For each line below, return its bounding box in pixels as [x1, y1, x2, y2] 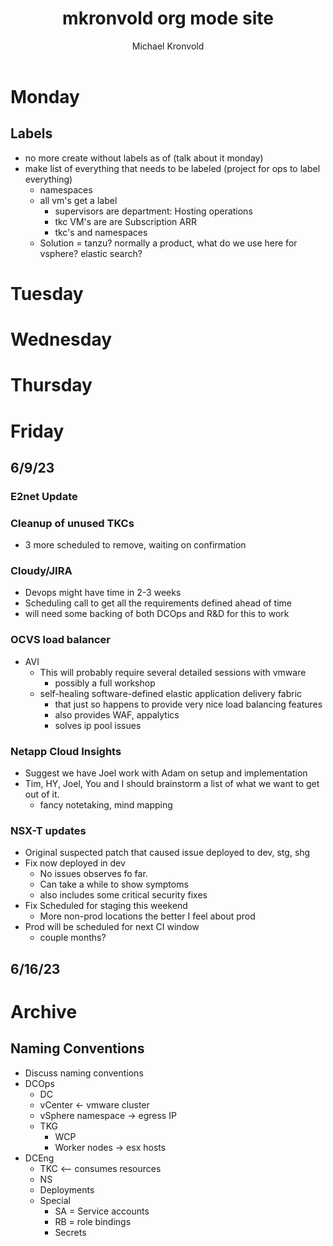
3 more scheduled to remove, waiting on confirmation [24, 539, 247, 551]
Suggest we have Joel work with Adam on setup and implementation [24, 767, 308, 779]
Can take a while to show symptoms [39, 878, 189, 891]
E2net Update [10, 489, 78, 503]
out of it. [24, 788, 60, 800]
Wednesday [10, 328, 113, 351]
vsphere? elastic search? [39, 247, 143, 259]
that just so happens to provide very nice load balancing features [54, 698, 323, 710]
